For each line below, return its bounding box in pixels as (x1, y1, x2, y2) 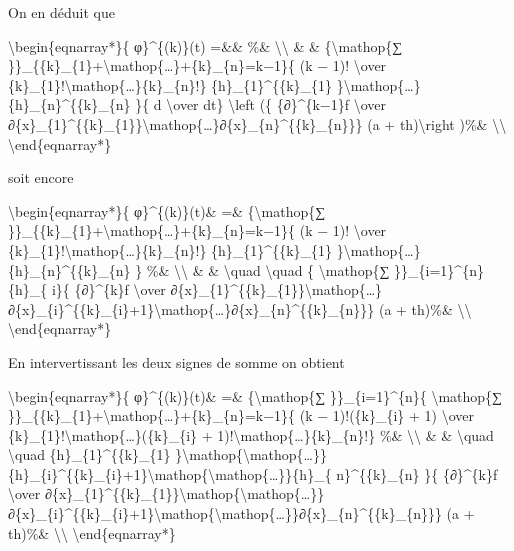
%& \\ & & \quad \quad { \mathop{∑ (146, 259, 390, 280)
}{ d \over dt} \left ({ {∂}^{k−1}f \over (135, 94, 387, 115)
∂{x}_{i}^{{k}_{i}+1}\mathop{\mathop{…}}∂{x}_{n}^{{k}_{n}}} (8, 503, 442, 524)
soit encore (8, 167, 74, 188)
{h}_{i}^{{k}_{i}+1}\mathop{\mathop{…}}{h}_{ (8, 463, 332, 484)
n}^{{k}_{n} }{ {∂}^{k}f (336, 463, 498, 484)
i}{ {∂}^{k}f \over (51, 279, 166, 300)
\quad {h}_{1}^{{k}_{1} (8, 444, 171, 465)
